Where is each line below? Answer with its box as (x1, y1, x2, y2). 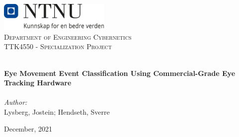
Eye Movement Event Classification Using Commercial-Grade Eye (4, 68, 236, 78)
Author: (4, 97, 27, 107)
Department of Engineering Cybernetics (4, 31, 132, 42)
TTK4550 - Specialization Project (4, 41, 112, 52)
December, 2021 (4, 123, 53, 134)
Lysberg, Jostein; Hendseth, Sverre (4, 106, 110, 117)
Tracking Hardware (4, 77, 72, 88)
